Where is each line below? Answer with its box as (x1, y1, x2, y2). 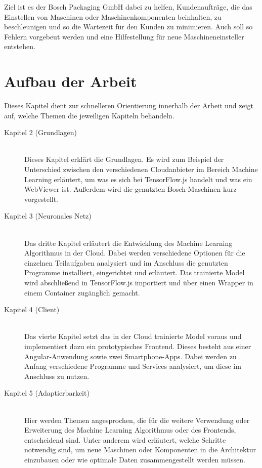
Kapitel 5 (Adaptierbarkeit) (4, 388, 90, 398)
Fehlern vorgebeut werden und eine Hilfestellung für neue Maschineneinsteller (4, 31, 244, 41)
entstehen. (4, 41, 35, 52)
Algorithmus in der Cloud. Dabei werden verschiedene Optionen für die (24, 247, 245, 258)
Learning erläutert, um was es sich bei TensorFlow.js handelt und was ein (24, 174, 252, 184)
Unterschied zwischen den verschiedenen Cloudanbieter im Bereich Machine (24, 164, 258, 175)
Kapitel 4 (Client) (4, 304, 60, 315)
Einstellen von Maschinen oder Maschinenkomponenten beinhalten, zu (4, 11, 222, 22)
